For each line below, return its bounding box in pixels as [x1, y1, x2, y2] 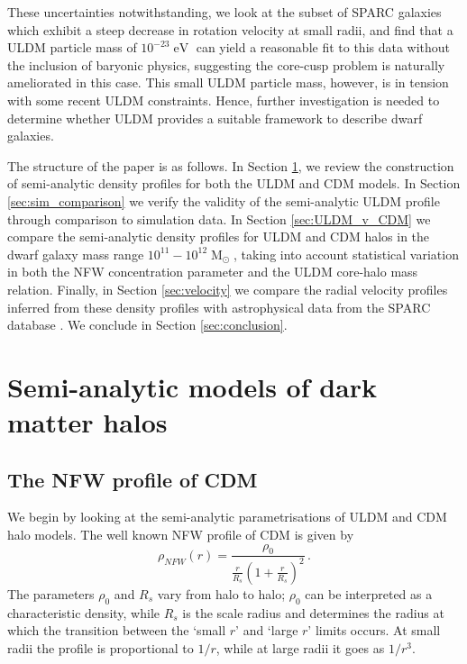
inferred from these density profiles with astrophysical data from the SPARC [7, 297, 431, 316]
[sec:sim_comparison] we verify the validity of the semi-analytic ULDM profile [7, 191, 440, 210]
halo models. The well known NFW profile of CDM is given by [7, 525, 354, 544]
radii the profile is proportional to [7, 638, 194, 657]
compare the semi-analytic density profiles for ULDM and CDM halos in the [7, 227, 430, 246]
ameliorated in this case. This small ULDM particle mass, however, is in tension [7, 73, 449, 92]
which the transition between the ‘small [7, 621, 226, 640]
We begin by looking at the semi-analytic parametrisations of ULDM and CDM [7, 507, 447, 526]
